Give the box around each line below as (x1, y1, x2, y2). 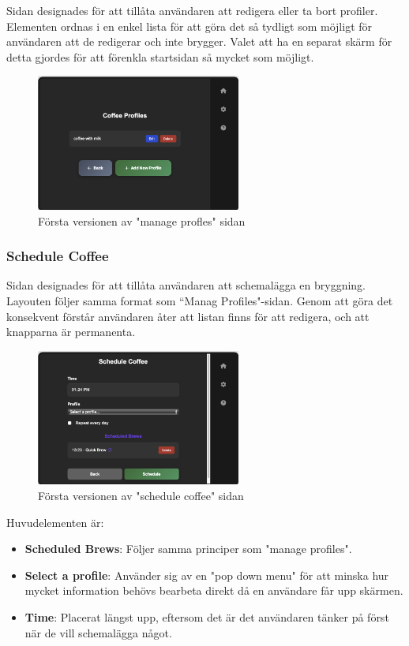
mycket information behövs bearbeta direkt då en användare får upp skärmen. (24, 582, 403, 599)
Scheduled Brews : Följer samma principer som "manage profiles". (24, 540, 352, 557)
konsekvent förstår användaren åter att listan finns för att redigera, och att (6, 308, 370, 324)
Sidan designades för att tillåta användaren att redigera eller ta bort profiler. (6, 2, 378, 18)
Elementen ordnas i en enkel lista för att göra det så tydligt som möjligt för (6, 17, 373, 34)
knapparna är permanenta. (6, 323, 136, 340)
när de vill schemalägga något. (24, 624, 172, 640)
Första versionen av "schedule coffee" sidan (38, 487, 244, 503)
